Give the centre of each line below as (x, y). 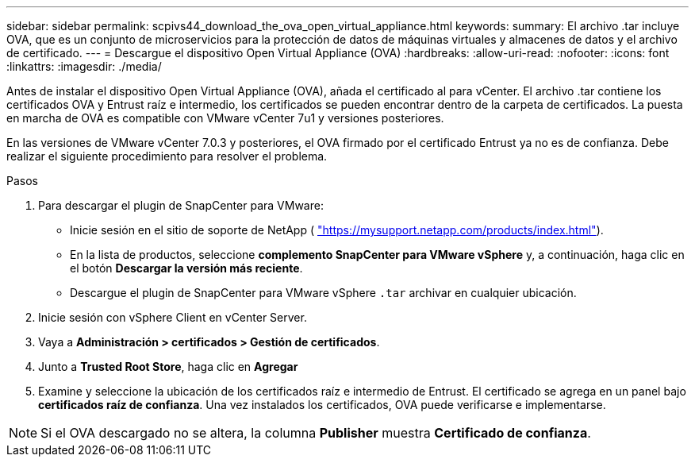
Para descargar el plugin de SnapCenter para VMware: (181, 205)
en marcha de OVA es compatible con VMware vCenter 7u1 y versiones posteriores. (225, 118)
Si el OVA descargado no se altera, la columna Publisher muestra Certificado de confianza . (316, 433)
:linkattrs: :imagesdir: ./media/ (84, 66)
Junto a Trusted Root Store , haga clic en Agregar (168, 367)
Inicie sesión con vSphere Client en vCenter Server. (173, 317)
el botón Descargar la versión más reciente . (186, 268)
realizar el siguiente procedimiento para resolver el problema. (167, 156)
